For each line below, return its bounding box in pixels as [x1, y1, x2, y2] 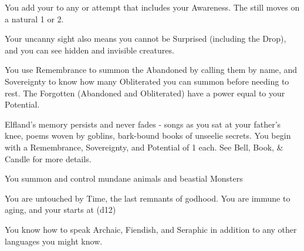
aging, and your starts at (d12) [5, 203, 116, 216]
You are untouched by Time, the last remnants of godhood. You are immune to [5, 192, 291, 204]
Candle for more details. [5, 152, 92, 165]
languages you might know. [5, 235, 103, 247]
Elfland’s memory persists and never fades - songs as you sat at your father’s [5, 118, 281, 130]
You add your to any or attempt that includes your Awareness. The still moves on [5, 1, 300, 13]
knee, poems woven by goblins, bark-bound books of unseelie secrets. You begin [5, 129, 291, 142]
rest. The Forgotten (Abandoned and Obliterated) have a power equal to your [5, 86, 285, 99]
